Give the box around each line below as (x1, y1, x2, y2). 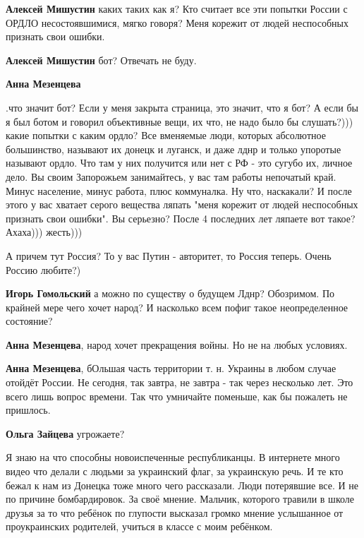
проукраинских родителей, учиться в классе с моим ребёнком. (6, 519, 273, 534)
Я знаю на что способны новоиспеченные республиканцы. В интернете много (6, 450, 340, 465)
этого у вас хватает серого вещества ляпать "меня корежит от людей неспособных (6, 197, 358, 212)
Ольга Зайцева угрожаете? (6, 426, 125, 441)
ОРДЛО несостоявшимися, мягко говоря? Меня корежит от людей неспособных (6, 15, 348, 30)
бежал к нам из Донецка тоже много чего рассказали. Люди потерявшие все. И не (6, 477, 358, 492)
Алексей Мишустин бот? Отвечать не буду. (6, 52, 197, 67)
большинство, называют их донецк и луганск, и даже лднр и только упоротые (6, 141, 341, 156)
